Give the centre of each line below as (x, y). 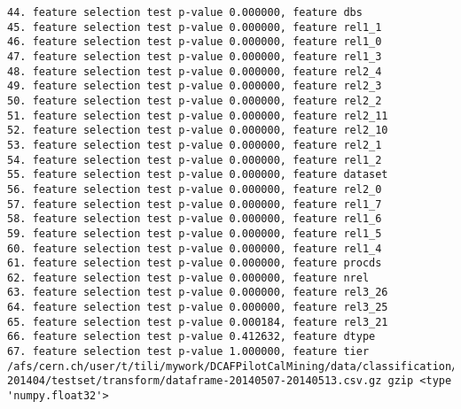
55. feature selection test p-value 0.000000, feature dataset (198, 175)
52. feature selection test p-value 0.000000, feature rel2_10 (198, 131)
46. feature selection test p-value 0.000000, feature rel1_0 (195, 42)
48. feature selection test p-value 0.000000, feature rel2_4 (195, 71)
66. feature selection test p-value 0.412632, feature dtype (191, 337)
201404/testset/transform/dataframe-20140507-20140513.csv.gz (195, 381)
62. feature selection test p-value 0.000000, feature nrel (188, 278)
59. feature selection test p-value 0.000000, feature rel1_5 (195, 233)
